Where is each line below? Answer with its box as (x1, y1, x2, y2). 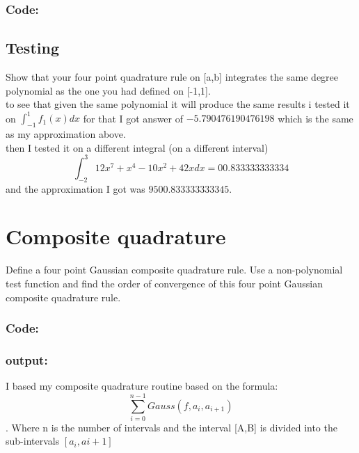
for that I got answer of (83, 111, 184, 125)
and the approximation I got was (6, 181, 145, 196)
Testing (6, 37, 59, 58)
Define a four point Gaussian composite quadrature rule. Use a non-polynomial (6, 262, 343, 277)
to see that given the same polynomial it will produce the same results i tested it (6, 97, 350, 111)
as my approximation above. (6, 127, 126, 141)
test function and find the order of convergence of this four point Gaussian (6, 276, 323, 290)
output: (6, 351, 48, 368)
